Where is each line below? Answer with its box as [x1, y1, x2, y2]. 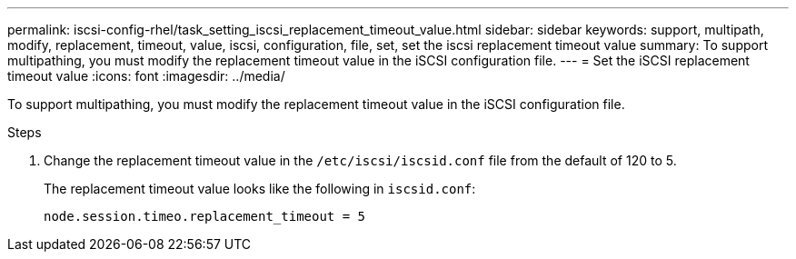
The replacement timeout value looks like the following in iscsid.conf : [44, 181, 476, 196]
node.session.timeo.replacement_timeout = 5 [44, 209, 366, 224]
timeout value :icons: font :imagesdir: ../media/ [7, 68, 285, 84]
